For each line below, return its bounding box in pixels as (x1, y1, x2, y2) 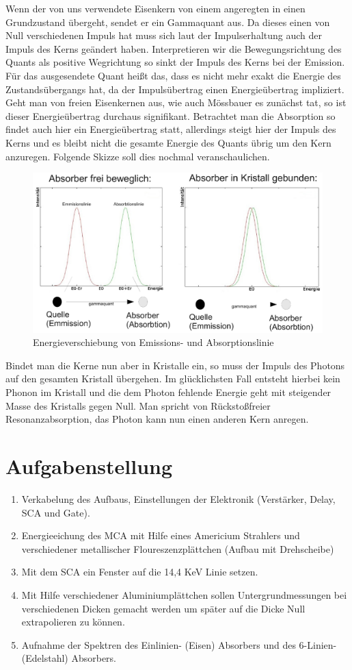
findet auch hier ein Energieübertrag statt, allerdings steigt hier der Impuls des (5, 122, 336, 136)
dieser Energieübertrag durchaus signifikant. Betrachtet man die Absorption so (5, 108, 336, 123)
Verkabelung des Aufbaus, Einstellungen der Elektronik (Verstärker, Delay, (21, 491, 336, 506)
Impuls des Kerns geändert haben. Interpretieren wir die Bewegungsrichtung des (5, 41, 342, 55)
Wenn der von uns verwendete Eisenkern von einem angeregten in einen (5, 1, 306, 15)
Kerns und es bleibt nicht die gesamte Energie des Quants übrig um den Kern (5, 135, 331, 149)
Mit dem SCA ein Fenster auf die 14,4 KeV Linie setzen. (21, 564, 258, 579)
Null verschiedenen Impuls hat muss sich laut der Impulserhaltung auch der (5, 28, 323, 42)
